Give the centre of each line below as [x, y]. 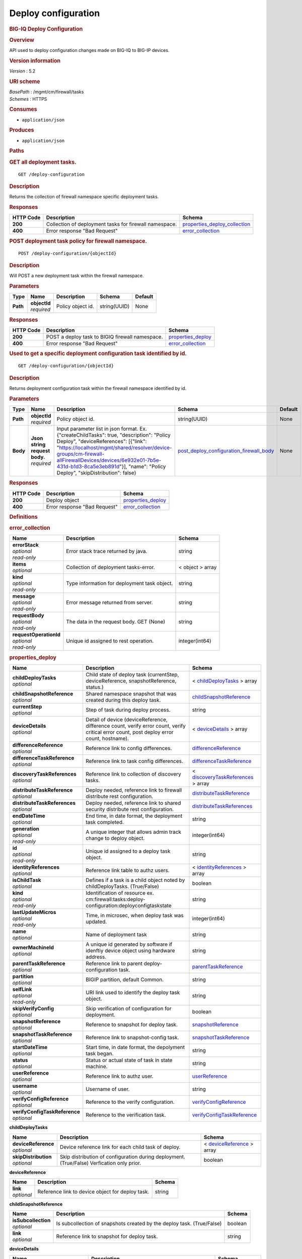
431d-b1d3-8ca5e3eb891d [88, 466]
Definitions [23, 517]
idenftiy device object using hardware [130, 951]
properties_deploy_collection [216, 224]
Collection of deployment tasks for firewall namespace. [111, 224]
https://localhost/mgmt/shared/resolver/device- [116, 447]
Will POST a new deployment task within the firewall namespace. [77, 276]
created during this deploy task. [123, 700]
